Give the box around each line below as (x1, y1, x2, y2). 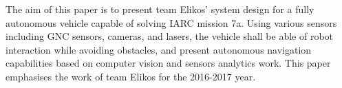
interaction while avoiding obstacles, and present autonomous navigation (6, 42, 312, 56)
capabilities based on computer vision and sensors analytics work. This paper (6, 56, 331, 70)
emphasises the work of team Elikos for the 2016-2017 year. (6, 69, 256, 83)
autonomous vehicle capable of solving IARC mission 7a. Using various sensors (6, 15, 337, 30)
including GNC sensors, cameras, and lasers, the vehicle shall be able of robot (6, 29, 333, 43)
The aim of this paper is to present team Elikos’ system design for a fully (6, 2, 314, 16)
